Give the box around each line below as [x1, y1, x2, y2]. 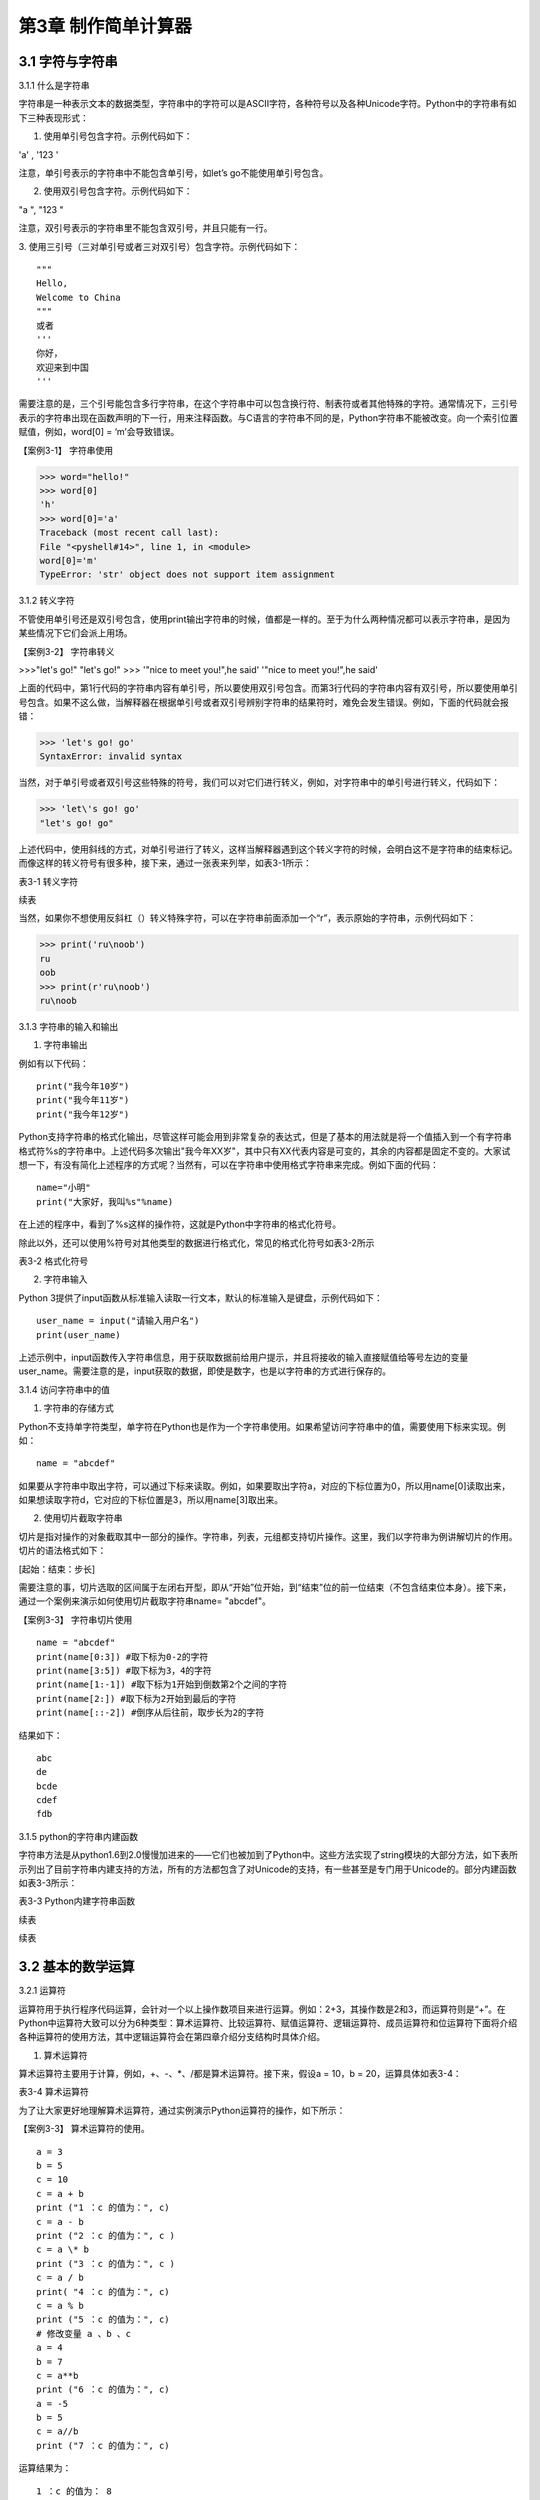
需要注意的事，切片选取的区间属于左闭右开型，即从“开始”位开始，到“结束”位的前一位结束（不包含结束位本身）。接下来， [18, 1581, 512, 1594]
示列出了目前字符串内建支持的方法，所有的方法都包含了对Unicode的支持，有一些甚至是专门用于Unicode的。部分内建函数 [18, 1863, 517, 1875]
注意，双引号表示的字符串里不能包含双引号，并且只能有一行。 [18, 222, 273, 234]
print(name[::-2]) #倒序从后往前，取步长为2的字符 [36, 1707, 265, 1719]
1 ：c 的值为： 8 [36, 2485, 112, 2497]
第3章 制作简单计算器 [18, 15, 192, 37]
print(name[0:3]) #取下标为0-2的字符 [36, 1651, 209, 1662]
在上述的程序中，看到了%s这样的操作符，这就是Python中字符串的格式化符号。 [18, 1218, 342, 1230]
